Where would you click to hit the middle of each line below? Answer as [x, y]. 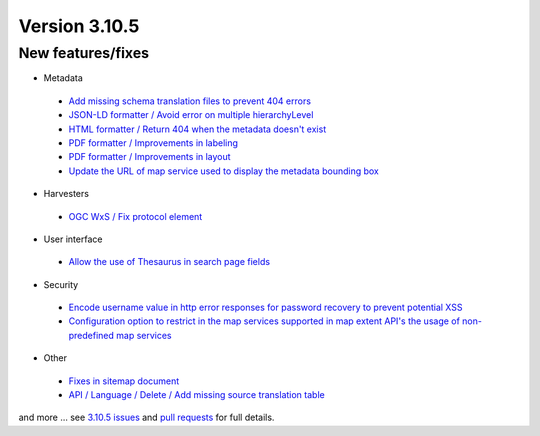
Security [61, 284]
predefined [91, 335]
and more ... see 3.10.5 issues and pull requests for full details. [146, 417]
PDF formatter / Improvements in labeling [153, 142]
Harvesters [66, 194]
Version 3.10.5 [79, 26]
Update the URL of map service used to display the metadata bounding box [223, 171]
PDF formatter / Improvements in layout [149, 157]
